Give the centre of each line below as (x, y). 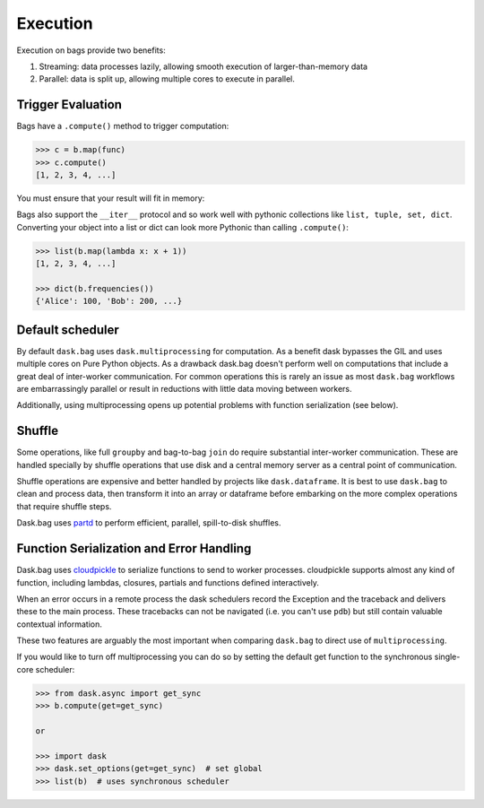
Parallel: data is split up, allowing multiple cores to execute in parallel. (167, 79)
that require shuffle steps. (64, 506)
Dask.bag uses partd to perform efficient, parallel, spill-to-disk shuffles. (149, 523)
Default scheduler (68, 330)
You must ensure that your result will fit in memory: (111, 198)
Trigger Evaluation (69, 104)
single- (447, 657)
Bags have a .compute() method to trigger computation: (123, 126)
